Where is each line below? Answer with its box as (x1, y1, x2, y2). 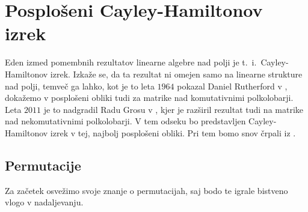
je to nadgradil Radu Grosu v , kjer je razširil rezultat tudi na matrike (43, 103, 303, 115)
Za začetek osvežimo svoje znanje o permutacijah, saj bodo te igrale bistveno (5, 184, 288, 196)
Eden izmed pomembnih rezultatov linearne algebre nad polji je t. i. (5, 56, 257, 68)
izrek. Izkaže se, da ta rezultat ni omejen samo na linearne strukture (50, 67, 303, 80)
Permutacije (5, 156, 81, 174)
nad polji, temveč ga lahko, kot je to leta (5, 79, 155, 92)
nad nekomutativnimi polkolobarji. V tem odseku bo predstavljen (5, 115, 246, 127)
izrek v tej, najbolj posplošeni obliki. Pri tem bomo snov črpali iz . (50, 126, 296, 139)
